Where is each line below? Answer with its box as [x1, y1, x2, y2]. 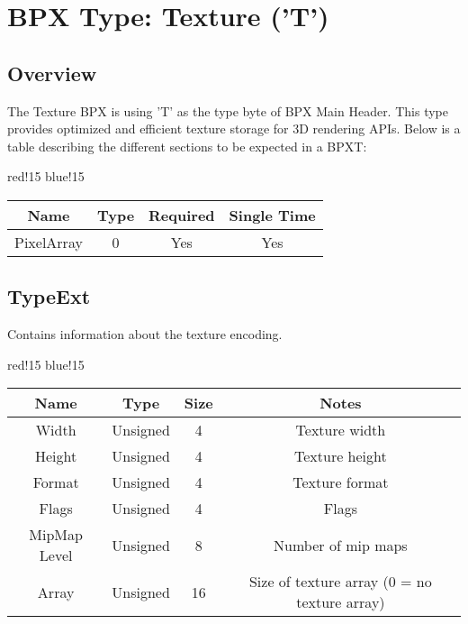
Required [148, 204, 215, 225]
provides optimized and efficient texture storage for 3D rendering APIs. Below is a [7, 119, 461, 138]
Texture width [295, 419, 386, 441]
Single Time [229, 204, 316, 225]
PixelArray [14, 231, 83, 252]
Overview [7, 59, 97, 87]
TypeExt [7, 282, 91, 310]
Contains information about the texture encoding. [7, 325, 283, 344]
